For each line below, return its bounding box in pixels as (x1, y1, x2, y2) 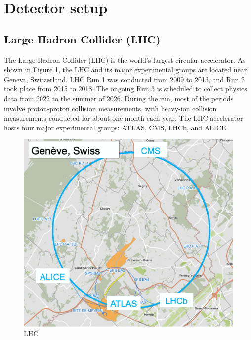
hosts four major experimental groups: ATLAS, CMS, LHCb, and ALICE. (4, 122, 228, 132)
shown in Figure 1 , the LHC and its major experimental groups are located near (4, 64, 247, 75)
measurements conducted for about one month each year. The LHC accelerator (4, 113, 243, 123)
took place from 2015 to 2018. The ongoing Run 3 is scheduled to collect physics (4, 84, 247, 94)
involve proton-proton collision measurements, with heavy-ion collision (4, 103, 217, 113)
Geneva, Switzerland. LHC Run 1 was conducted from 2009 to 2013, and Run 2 (4, 74, 245, 84)
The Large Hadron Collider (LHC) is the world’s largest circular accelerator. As (4, 54, 246, 65)
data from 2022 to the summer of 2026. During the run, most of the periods (4, 93, 234, 103)
